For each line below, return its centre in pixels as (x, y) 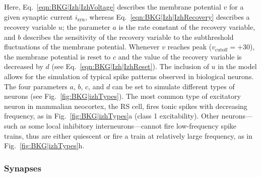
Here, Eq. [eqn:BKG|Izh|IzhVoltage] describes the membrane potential (113, 7)
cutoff (221, 50)
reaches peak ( (190, 47)
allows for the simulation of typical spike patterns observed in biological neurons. (129, 76)
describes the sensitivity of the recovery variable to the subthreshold (128, 37)
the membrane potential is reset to (57, 56)
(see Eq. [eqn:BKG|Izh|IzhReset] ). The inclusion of (130, 66)
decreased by (24, 66)
